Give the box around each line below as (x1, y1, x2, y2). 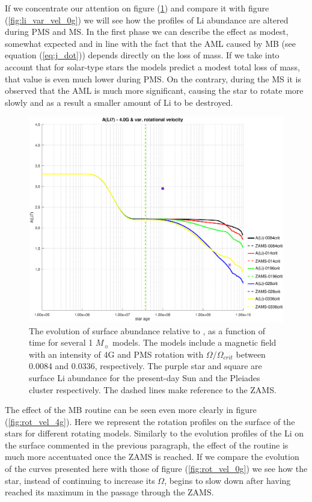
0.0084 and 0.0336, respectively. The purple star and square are (29, 360, 262, 372)
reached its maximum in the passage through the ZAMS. (5, 486, 214, 498)
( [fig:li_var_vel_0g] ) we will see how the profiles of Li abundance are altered (5, 13, 289, 26)
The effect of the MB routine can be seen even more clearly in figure (5, 403, 257, 416)
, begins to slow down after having (164, 474, 291, 486)
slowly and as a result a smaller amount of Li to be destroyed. (5, 96, 233, 108)
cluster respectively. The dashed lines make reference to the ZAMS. (29, 383, 277, 396)
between (236, 347, 266, 360)
